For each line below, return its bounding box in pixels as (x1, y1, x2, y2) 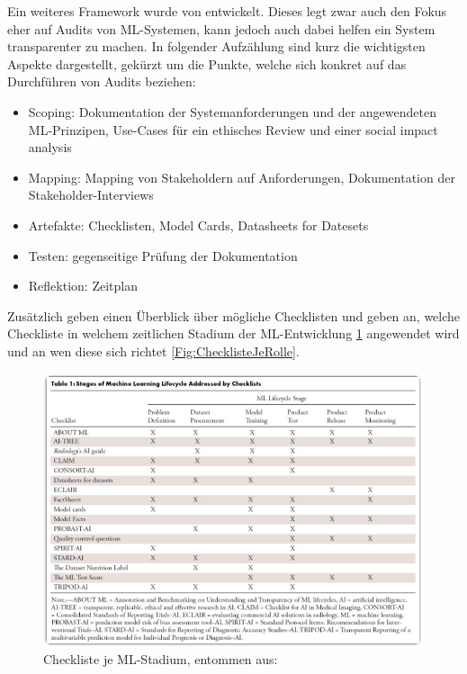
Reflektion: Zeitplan (28, 276, 138, 295)
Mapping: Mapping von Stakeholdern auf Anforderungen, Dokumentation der (28, 167, 455, 186)
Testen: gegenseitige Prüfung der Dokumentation (28, 246, 298, 265)
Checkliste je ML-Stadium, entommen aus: (43, 650, 278, 669)
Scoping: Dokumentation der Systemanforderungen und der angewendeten (28, 102, 436, 121)
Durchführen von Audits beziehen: (7, 72, 196, 91)
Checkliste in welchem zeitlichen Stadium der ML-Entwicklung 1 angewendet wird (7, 324, 460, 343)
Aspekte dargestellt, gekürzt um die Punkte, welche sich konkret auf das (7, 54, 407, 73)
